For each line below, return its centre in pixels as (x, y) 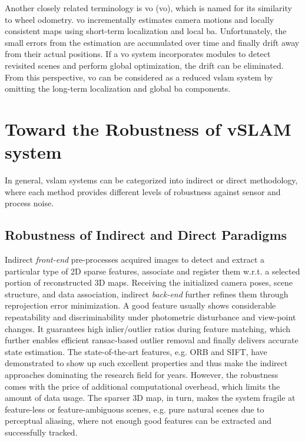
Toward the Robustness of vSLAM (148, 128)
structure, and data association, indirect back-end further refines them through (147, 294)
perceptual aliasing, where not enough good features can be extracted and (138, 421)
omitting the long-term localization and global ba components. (118, 88)
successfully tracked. (41, 432)
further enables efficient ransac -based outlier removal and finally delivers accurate (152, 340)
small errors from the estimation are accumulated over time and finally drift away (152, 42)
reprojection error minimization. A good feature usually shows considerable (140, 305)
